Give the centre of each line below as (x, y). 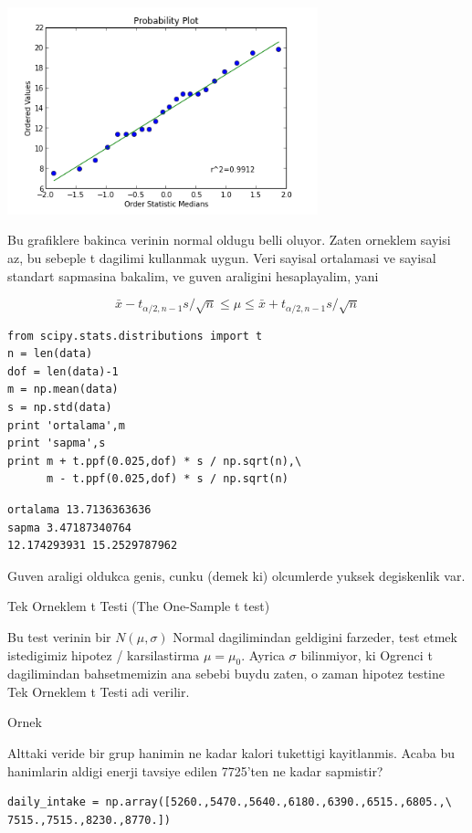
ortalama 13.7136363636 (79, 509)
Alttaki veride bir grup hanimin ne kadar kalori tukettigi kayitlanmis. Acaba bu (231, 753)
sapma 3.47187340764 (70, 527)
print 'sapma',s (57, 443)
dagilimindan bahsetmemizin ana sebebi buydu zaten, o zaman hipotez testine (226, 674)
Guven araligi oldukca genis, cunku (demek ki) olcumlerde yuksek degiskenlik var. (236, 575)
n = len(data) (50, 354)
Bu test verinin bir (59, 636)
